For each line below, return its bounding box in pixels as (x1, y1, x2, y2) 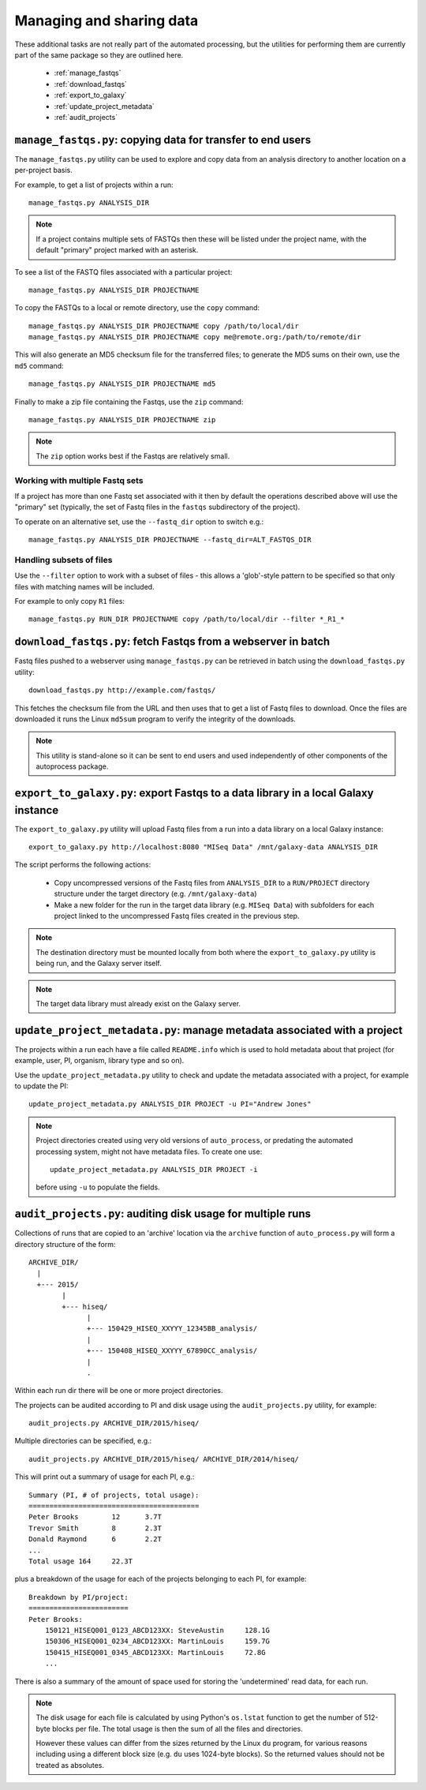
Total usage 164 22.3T (28, 1556, 133, 1566)
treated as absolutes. (35, 1760, 104, 1769)
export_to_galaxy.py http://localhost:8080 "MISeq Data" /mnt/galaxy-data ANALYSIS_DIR (28, 842, 379, 852)
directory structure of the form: (14, 1239, 116, 1249)
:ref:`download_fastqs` (54, 79, 128, 88)
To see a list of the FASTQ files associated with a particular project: (14, 267, 233, 276)
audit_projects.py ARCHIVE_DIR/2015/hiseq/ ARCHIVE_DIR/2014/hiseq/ (28, 1455, 299, 1463)
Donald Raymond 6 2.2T (28, 1535, 162, 1544)
